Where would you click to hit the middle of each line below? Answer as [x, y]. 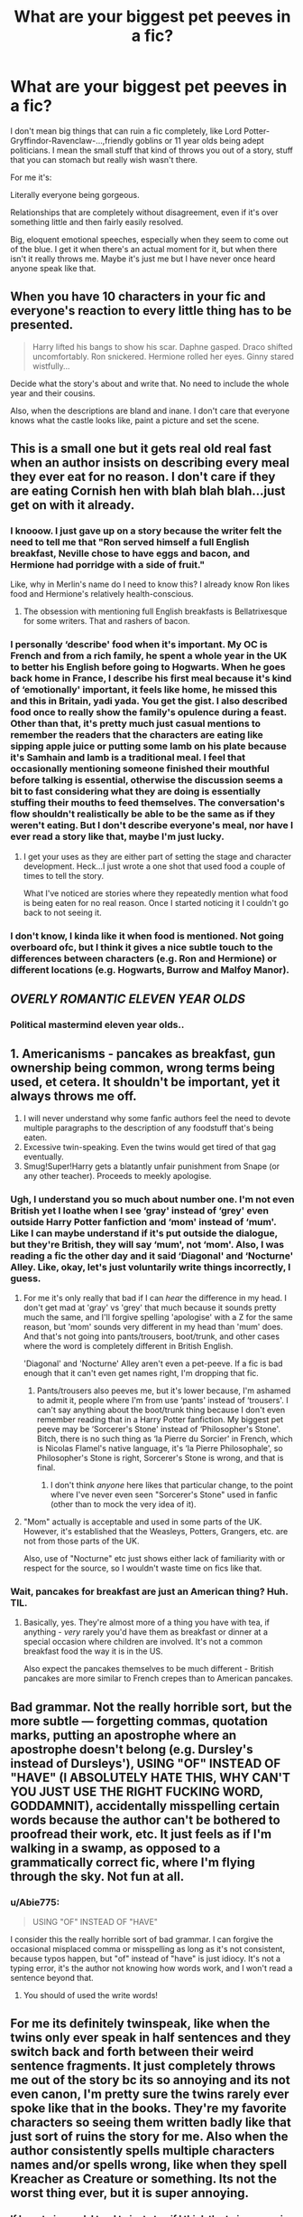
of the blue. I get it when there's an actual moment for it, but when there [144, 249]
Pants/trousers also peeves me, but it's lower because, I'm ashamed [164, 1391]
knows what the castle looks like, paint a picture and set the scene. [135, 420]
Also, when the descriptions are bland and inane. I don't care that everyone [150, 410]
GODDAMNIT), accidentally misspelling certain [145, 1806]
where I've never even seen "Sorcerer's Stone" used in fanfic [164, 1495]
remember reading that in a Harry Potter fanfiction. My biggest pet [160, 1420]
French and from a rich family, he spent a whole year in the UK [149, 656]
